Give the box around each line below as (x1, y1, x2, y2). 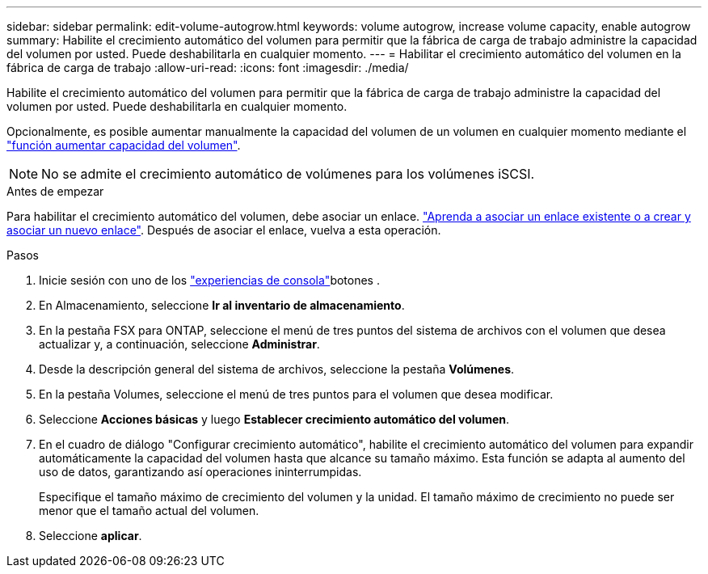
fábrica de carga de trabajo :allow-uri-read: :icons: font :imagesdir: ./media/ (6, 61, 409, 74)
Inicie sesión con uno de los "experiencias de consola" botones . (39, 273, 380, 287)
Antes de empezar (6, 184, 104, 198)
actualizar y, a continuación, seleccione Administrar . (39, 337, 320, 351)
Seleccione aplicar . (39, 529, 142, 542)
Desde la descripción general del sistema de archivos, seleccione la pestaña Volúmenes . (39, 362, 515, 376)
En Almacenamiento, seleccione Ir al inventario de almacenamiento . (39, 298, 405, 312)
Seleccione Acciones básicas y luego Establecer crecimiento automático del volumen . (39, 412, 510, 426)
